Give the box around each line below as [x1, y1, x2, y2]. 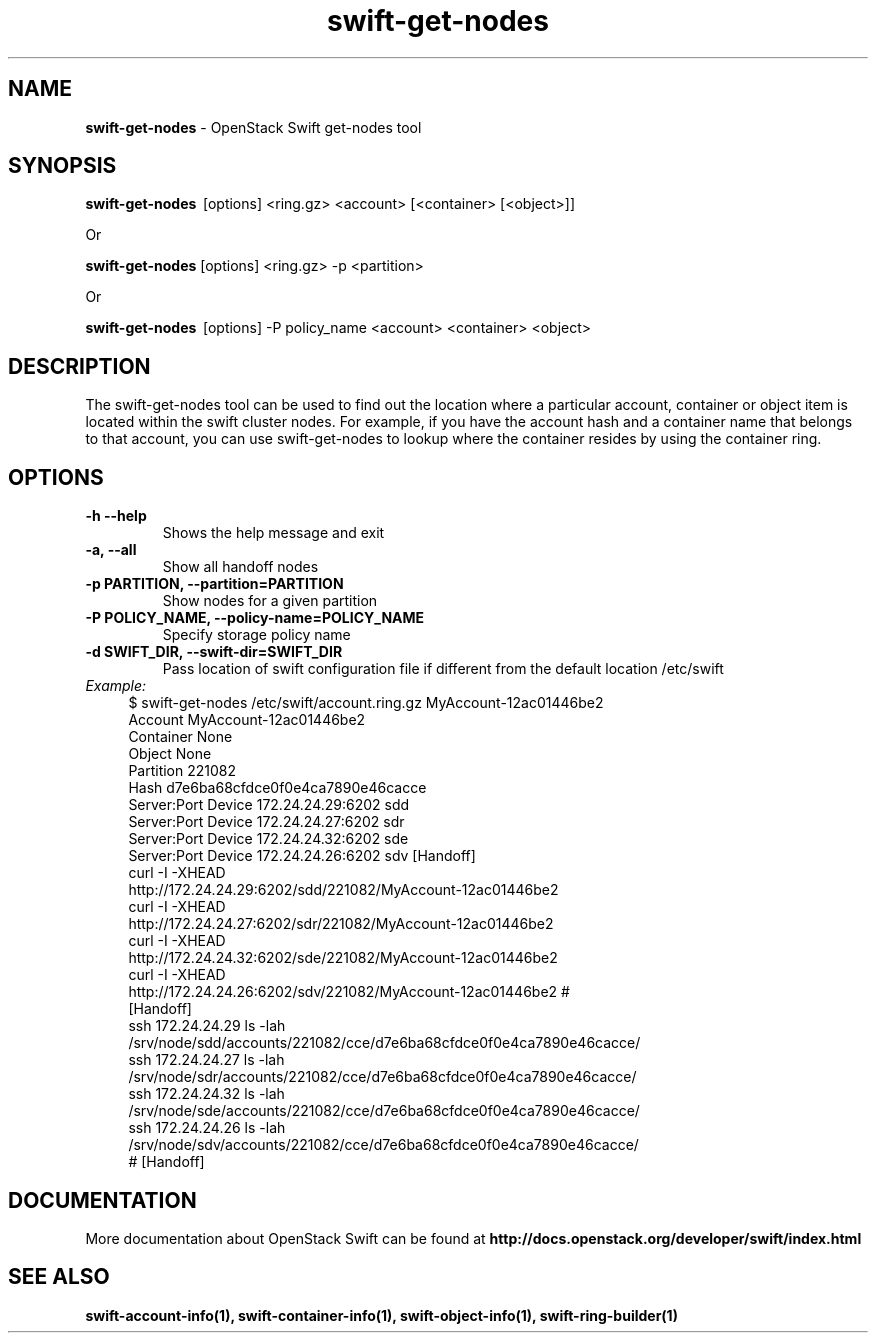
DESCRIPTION [8, 353, 151, 379]
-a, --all [85, 541, 137, 559]
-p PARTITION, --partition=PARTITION [85, 575, 344, 593]
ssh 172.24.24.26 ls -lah [128, 1119, 286, 1137]
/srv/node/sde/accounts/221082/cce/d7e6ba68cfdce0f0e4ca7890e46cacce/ [128, 1102, 640, 1120]
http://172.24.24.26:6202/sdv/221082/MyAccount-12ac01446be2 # [128, 983, 570, 1001]
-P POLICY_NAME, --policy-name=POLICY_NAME [85, 609, 425, 627]
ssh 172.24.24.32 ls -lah [128, 1085, 285, 1103]
